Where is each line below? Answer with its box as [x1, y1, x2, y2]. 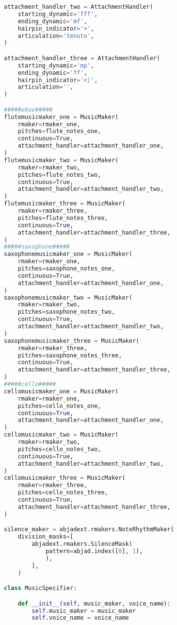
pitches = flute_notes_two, [17, 171, 101, 178]
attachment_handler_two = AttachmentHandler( [4, 3, 153, 10]
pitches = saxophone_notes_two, [17, 308, 115, 316]
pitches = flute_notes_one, [17, 128, 101, 135]
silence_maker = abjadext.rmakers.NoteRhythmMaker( [4, 526, 174, 533]
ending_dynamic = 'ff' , [17, 69, 87, 76]
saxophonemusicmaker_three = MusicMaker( [4, 337, 140, 344]
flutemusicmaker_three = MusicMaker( [4, 200, 126, 207]
